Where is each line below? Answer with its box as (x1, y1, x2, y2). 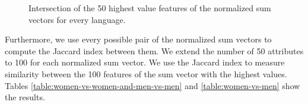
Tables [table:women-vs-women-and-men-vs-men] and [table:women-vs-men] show (5, 79, 300, 91)
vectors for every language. (28, 13, 126, 25)
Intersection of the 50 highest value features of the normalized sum (28, 2, 271, 14)
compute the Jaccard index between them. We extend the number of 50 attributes (5, 44, 304, 57)
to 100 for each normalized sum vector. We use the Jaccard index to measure (5, 56, 285, 68)
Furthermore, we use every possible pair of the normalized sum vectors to (5, 33, 272, 45)
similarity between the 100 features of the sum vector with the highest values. (5, 67, 287, 80)
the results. (5, 91, 45, 103)
